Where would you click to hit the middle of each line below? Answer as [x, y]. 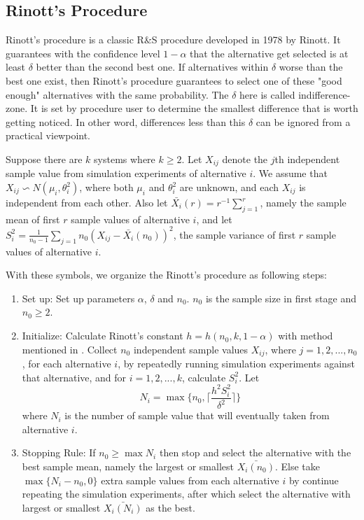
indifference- [324, 94]
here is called [267, 94]
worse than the [311, 67]
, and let [214, 219]
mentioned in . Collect [70, 349]
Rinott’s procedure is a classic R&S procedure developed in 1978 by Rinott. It [173, 40]
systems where [125, 159]
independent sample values [191, 349]
